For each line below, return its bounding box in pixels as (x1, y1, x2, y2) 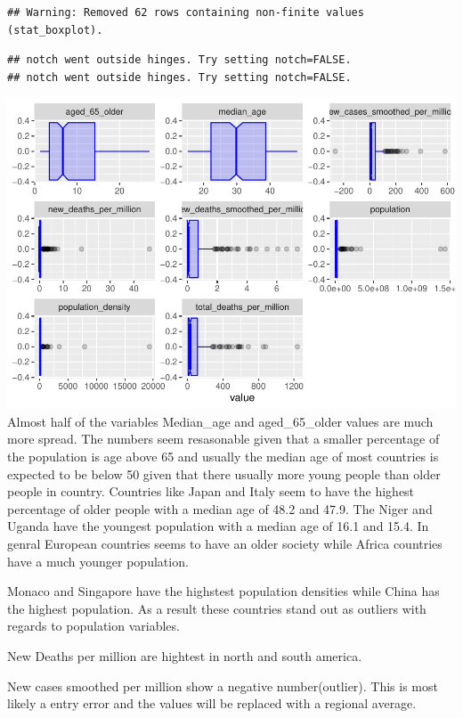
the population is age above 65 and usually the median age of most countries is (7, 447, 439, 466)
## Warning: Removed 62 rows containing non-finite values (7, 6, 364, 19)
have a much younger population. (7, 551, 189, 570)
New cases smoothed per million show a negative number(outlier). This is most (7, 676, 438, 695)
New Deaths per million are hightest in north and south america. (7, 647, 362, 665)
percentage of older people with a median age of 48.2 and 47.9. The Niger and (7, 499, 433, 518)
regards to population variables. (7, 616, 180, 635)
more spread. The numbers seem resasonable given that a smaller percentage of (7, 429, 440, 448)
